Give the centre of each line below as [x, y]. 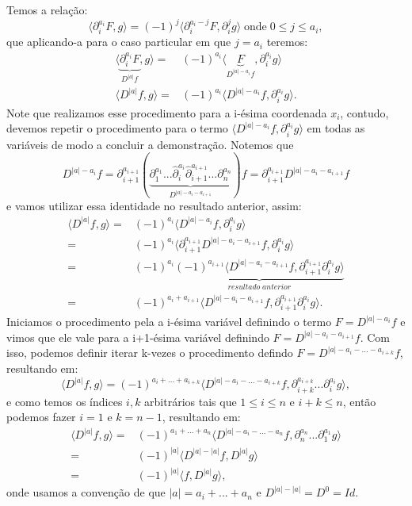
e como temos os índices [65, 401]
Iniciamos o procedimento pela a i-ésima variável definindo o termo [169, 322]
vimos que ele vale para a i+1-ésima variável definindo [138, 337]
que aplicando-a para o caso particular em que [119, 42]
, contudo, [364, 112]
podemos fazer [41, 417]
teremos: [287, 42]
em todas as [336, 128]
